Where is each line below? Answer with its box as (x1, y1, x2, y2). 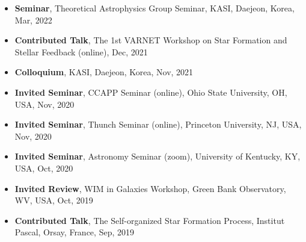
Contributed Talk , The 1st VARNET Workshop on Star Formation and (14, 34, 287, 46)
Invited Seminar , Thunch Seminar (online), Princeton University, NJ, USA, (14, 118, 302, 131)
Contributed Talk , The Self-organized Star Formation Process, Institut (14, 214, 285, 226)
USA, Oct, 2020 (14, 161, 73, 174)
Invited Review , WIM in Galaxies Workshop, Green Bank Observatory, (14, 182, 286, 194)
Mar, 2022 (14, 13, 52, 26)
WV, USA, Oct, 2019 (14, 194, 93, 206)
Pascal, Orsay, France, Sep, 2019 (14, 226, 134, 238)
